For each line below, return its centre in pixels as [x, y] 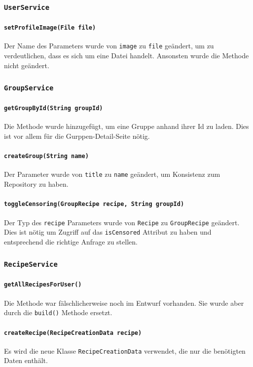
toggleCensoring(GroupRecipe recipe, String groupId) [94, 204]
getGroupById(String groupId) [54, 108]
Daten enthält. [26, 360]
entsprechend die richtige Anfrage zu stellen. [71, 241]
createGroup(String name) [46, 156]
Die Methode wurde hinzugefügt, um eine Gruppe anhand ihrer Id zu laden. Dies [126, 126]
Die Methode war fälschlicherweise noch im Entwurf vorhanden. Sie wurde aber [124, 303]
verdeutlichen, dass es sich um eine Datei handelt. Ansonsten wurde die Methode [126, 55]
